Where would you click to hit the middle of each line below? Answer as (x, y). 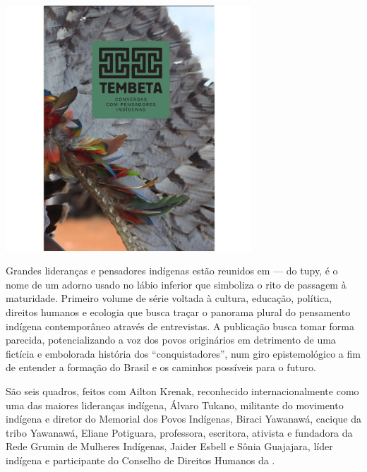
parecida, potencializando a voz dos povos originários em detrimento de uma (171, 340)
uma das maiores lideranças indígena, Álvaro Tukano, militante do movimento (175, 405)
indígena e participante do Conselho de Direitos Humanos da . (140, 460)
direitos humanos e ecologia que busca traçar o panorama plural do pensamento (178, 312)
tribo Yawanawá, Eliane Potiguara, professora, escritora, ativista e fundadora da (179, 432)
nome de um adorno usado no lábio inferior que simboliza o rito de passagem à (176, 284)
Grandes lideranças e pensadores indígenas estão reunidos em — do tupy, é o (172, 271)
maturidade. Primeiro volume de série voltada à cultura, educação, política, (169, 298)
